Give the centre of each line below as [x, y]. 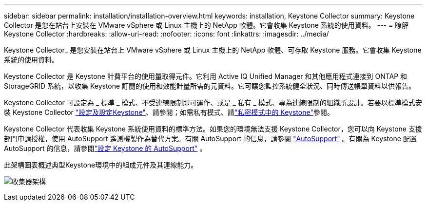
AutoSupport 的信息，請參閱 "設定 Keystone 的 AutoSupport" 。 [105, 148]
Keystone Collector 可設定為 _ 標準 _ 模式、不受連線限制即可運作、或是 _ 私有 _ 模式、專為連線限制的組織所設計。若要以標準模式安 [213, 102]
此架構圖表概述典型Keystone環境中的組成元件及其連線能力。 [101, 165]
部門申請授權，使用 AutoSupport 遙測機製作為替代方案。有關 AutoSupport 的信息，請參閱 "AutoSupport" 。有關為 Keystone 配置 [210, 139]
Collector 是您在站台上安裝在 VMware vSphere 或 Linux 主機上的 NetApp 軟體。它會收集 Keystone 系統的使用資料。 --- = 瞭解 [206, 25]
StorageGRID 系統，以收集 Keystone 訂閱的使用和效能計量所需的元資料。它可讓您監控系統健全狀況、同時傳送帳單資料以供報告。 [210, 86]
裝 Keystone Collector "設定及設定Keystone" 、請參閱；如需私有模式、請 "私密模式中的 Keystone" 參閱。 [169, 112]
